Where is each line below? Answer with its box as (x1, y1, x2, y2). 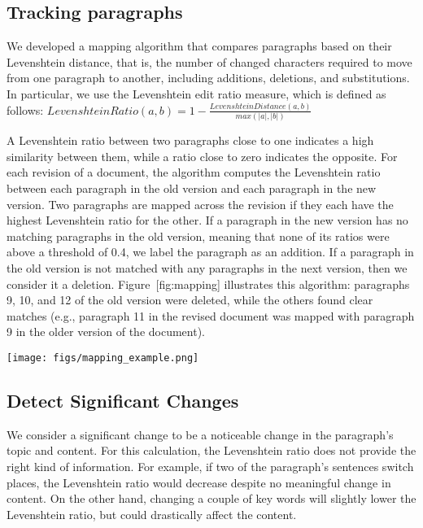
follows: (7, 101, 44, 118)
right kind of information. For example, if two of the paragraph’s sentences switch (7, 458, 414, 475)
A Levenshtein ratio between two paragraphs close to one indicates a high (7, 132, 374, 149)
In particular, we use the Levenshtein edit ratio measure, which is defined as (7, 85, 386, 102)
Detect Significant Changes (7, 388, 239, 413)
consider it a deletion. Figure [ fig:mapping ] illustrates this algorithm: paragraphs (7, 275, 410, 292)
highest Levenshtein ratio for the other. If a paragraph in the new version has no (7, 212, 408, 229)
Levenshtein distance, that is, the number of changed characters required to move (7, 53, 412, 70)
